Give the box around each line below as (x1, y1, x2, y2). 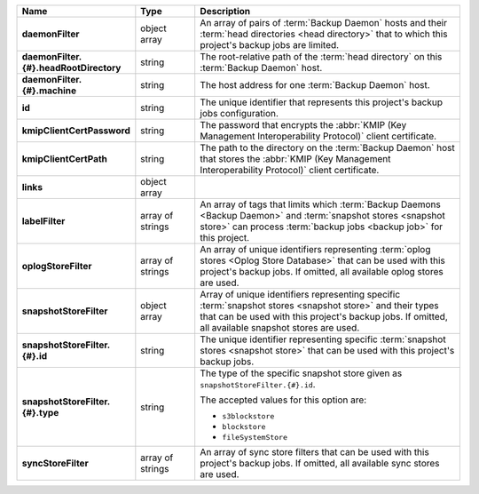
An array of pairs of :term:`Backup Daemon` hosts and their (200, 17, 448, 28)
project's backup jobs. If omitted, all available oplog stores (200, 266, 444, 277)
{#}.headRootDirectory (21, 62, 122, 74)
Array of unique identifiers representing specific (200, 289, 401, 300)
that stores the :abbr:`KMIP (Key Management (200, 153, 391, 164)
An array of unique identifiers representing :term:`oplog (200, 243, 431, 255)
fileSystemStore (222, 433, 288, 442)
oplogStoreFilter (21, 260, 92, 272)
